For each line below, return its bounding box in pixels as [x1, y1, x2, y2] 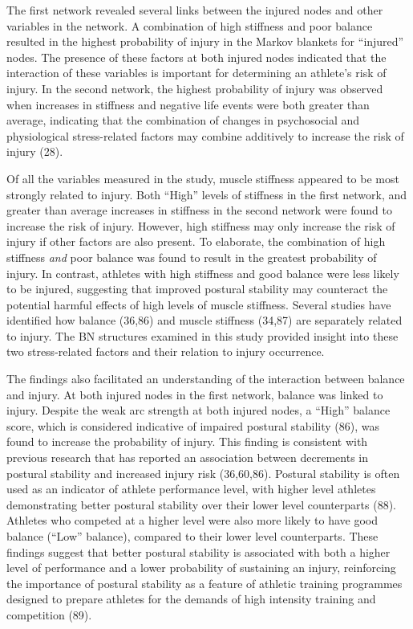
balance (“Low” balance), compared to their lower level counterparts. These [6, 528, 379, 544]
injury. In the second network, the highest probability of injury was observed [6, 80, 383, 96]
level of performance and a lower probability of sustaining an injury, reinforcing [6, 559, 396, 576]
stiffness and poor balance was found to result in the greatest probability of [6, 248, 377, 265]
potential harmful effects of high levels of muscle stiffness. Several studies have [6, 296, 391, 312]
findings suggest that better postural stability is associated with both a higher [6, 543, 391, 560]
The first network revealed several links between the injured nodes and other [6, 2, 383, 18]
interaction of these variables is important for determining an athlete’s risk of [6, 64, 387, 81]
